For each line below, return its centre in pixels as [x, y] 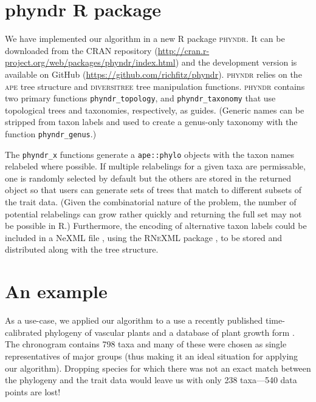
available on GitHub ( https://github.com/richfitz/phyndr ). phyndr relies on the [153, 74]
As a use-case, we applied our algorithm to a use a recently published [134, 320]
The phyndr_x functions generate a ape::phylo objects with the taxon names [150, 154]
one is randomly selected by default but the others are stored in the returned [148, 178]
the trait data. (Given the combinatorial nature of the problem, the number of [151, 202]
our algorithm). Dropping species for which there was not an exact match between [158, 368]
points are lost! [33, 391]
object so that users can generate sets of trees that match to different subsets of [153, 190]
